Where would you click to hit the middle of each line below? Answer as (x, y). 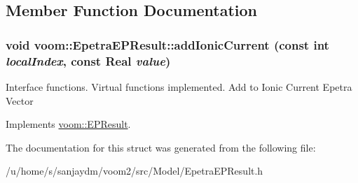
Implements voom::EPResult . (68, 124)
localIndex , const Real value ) (88, 60)
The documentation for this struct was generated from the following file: (161, 147)
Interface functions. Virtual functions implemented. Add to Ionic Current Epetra (179, 86)
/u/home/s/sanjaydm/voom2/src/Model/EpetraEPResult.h (135, 171)
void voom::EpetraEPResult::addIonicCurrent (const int (167, 44)
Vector (20, 100)
